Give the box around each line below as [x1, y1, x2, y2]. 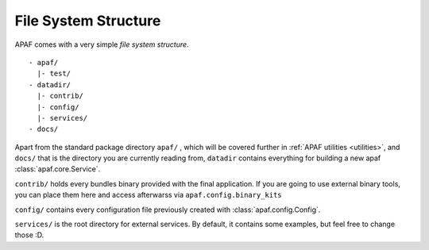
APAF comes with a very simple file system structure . [14, 40, 190, 49]
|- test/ [37, 69, 71, 79]
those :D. [14, 230, 44, 240]
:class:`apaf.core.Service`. [14, 164, 101, 174]
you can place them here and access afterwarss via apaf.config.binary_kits [14, 190, 282, 200]
